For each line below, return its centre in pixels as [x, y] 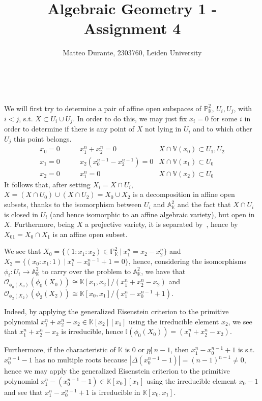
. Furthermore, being [42, 224]
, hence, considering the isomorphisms [187, 261]
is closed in [21, 214]
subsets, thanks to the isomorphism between [73, 204]
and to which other [223, 129]
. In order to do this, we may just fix [130, 118]
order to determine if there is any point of [69, 129]
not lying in [163, 129]
